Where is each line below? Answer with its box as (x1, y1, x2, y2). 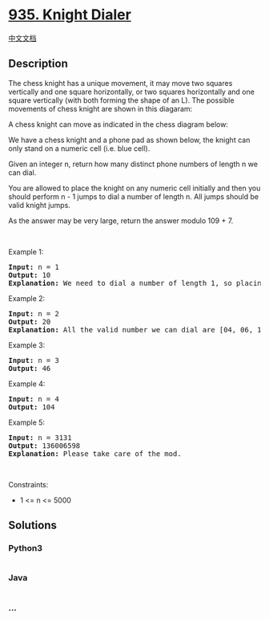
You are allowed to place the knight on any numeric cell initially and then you (8, 183, 261, 193)
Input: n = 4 (8, 394, 60, 403)
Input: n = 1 (8, 263, 60, 271)
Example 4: (8, 379, 46, 389)
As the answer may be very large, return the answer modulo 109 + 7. (8, 215, 234, 226)
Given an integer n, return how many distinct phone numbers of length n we (8, 159, 259, 169)
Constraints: (8, 479, 49, 489)
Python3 (8, 543, 42, 554)
